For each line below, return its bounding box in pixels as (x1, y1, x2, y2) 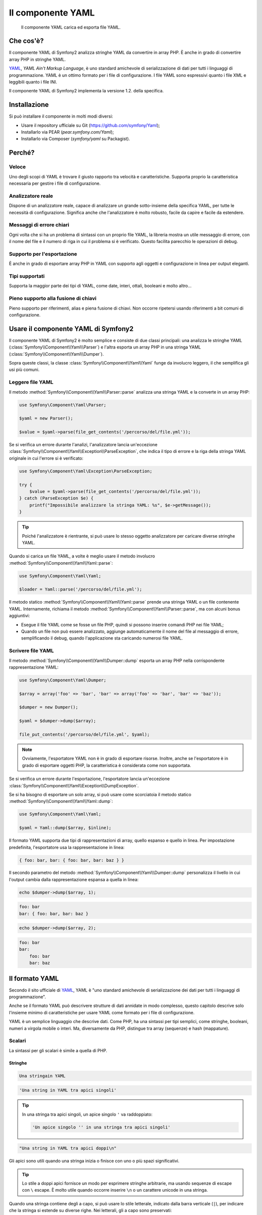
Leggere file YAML (9, 379, 53, 386)
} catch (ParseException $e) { (19, 496, 94, 501)
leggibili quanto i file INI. (9, 79, 58, 85)
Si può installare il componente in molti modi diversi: (9, 113, 114, 119)
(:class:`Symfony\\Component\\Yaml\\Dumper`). (9, 351, 104, 357)
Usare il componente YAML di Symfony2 (9, 325, 133, 333)
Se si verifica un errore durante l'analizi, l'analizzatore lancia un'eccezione (9, 442, 158, 448)
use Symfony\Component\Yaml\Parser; (19, 402, 107, 408)
